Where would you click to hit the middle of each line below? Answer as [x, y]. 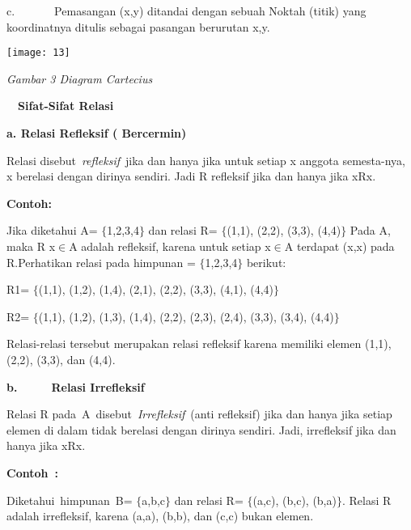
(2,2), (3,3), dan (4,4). [61, 359]
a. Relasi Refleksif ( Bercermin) [97, 133]
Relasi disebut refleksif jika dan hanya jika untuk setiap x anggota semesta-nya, [206, 160]
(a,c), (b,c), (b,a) [294, 500]
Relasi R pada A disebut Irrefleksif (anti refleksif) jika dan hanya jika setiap [199, 414]
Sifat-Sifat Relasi [66, 106]
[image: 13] [38, 53]
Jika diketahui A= [52, 230]
